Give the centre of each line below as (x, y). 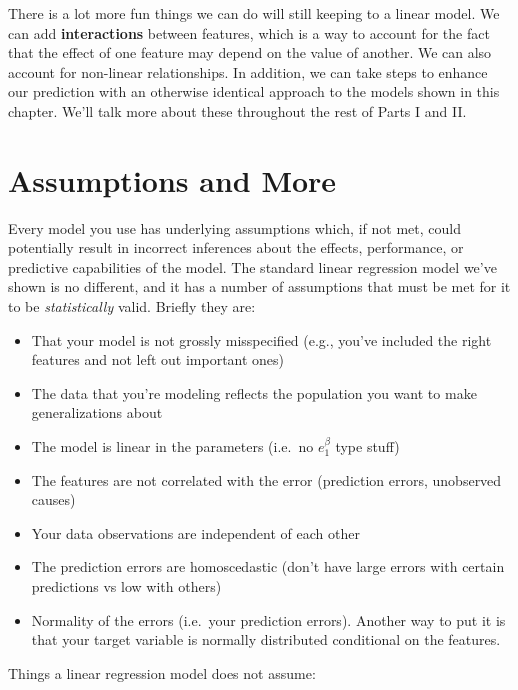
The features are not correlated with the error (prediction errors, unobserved (266, 479)
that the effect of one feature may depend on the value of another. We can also (250, 52)
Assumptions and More (172, 179)
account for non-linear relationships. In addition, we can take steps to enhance (248, 71)
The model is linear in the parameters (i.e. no (172, 446)
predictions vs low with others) (126, 586)
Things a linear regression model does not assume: (162, 672)
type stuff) (367, 446)
